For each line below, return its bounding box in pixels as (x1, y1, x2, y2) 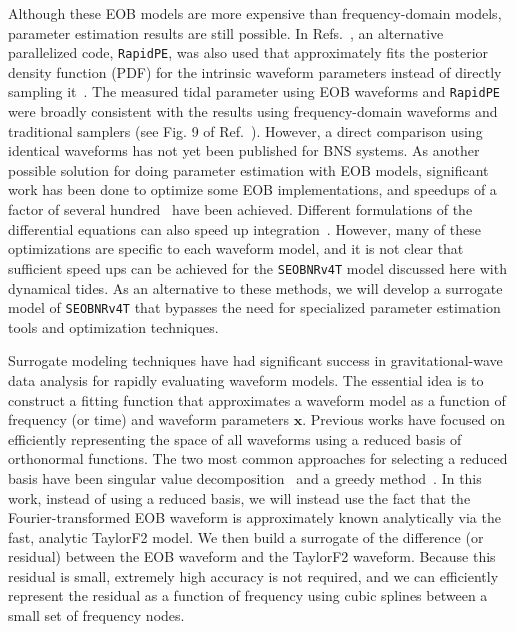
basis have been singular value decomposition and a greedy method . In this (8, 467, 482, 488)
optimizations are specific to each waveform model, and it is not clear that (8, 238, 464, 259)
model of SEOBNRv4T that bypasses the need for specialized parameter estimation (8, 297, 501, 318)
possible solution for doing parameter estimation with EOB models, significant (8, 159, 489, 180)
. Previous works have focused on (302, 409, 505, 430)
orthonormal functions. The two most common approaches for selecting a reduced (8, 448, 508, 469)
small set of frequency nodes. (8, 605, 185, 626)
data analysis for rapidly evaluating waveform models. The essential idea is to (8, 369, 484, 390)
